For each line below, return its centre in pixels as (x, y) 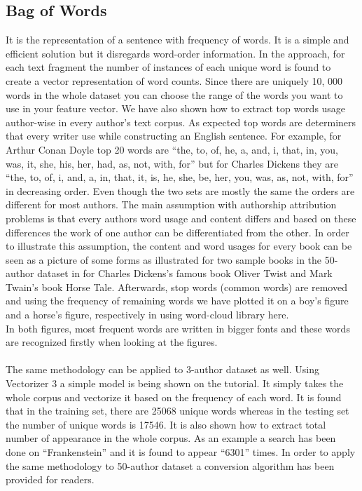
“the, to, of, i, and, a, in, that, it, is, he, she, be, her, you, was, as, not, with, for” (180, 177)
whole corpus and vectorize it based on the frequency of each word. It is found (174, 397)
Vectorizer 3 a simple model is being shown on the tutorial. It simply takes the (175, 383)
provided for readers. (50, 479)
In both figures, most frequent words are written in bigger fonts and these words (178, 328)
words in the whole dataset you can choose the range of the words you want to (174, 94)
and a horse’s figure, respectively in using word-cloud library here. (147, 315)
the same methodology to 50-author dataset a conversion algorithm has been (170, 465)
